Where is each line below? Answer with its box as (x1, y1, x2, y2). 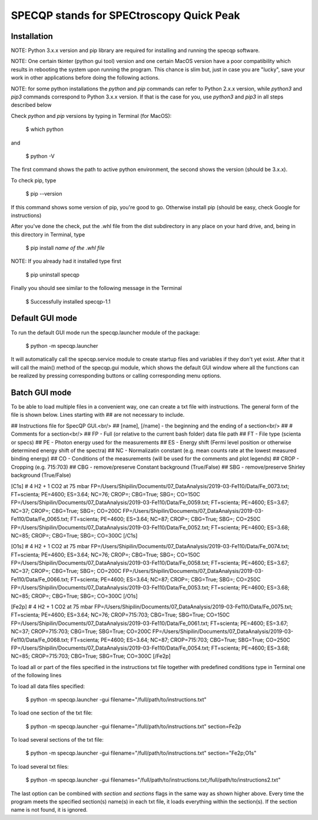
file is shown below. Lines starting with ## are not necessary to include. (11, 411, 185, 419)
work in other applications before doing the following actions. (11, 74, 160, 81)
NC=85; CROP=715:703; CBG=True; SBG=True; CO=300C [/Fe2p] (11, 653, 171, 660)
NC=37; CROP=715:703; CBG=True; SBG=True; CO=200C (11, 628, 151, 635)
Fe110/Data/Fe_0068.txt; (11, 636, 69, 643)
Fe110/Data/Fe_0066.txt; (11, 575, 69, 583)
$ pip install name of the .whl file (25, 245, 105, 252)
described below (11, 101, 52, 108)
